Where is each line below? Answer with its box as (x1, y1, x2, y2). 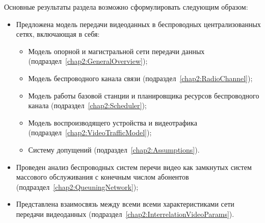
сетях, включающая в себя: (16, 29, 100, 39)
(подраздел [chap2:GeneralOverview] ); (28, 56, 148, 66)
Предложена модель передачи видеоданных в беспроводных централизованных (16, 18, 261, 29)
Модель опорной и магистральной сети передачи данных (28, 45, 205, 56)
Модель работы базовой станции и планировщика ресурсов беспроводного (28, 90, 259, 101)
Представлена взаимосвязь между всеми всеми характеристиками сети (16, 199, 234, 209)
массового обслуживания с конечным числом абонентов (16, 171, 189, 182)
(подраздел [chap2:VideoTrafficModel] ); (28, 127, 152, 138)
